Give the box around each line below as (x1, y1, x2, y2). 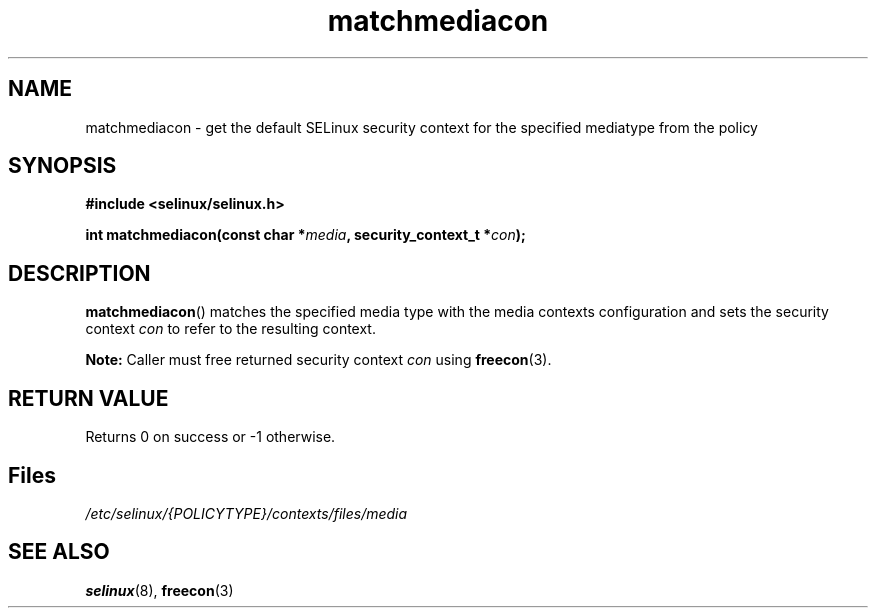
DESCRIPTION (8, 260, 151, 286)
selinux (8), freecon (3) (85, 581, 234, 599)
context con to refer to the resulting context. (85, 320, 376, 338)
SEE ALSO (8, 539, 110, 565)
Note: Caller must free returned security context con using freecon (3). (85, 351, 552, 369)
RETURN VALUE (8, 385, 169, 411)
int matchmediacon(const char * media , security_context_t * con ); (85, 226, 526, 244)
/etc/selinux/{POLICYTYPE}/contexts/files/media (85, 504, 408, 522)
